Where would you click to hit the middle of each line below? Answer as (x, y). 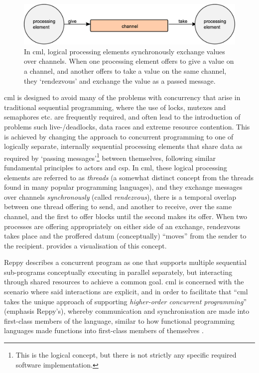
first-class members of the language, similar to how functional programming (119, 320)
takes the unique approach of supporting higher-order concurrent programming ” (126, 301)
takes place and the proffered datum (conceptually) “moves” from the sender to (125, 236)
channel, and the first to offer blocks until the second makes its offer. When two (126, 216)
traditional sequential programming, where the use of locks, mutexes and (115, 107)
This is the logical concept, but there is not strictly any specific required (126, 355)
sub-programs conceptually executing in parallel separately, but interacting (118, 272)
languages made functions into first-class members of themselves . (104, 330)
